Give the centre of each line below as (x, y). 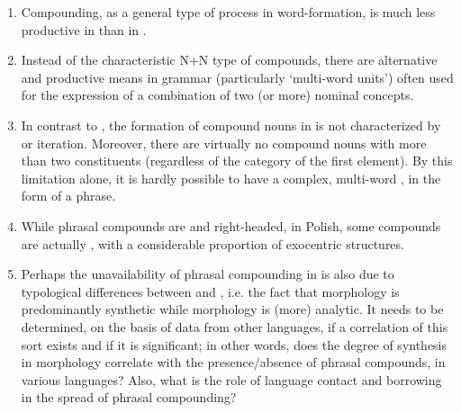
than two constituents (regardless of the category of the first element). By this (237, 161)
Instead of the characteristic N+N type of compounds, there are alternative (229, 60)
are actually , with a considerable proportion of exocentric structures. (212, 243)
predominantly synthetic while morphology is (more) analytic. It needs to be (232, 309)
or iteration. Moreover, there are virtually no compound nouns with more (224, 143)
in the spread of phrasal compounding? (129, 397)
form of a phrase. (68, 196)
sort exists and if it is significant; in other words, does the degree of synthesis (234, 344)
